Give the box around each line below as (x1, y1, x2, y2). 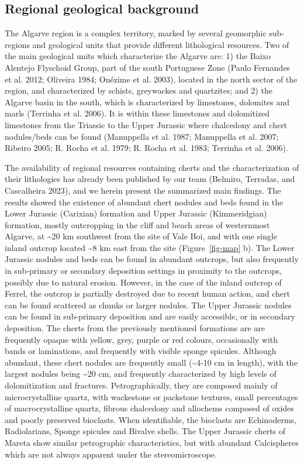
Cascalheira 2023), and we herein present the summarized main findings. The (5, 184, 281, 196)
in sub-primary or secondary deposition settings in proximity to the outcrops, (5, 264, 282, 277)
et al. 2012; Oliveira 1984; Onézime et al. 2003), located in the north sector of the (5, 73, 298, 85)
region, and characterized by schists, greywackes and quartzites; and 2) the (5, 84, 272, 97)
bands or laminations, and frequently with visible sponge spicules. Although (5, 345, 277, 357)
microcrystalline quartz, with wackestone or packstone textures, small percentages (5, 390, 298, 403)
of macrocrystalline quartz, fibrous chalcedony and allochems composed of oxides (5, 402, 294, 414)
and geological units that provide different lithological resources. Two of (32, 38, 289, 50)
